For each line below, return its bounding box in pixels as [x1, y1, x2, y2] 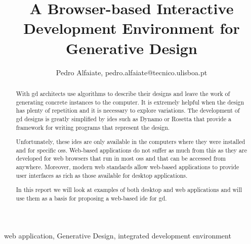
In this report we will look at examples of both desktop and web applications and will [16, 185, 242, 194]
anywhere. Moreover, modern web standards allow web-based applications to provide [16, 163, 239, 171]
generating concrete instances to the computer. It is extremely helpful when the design [16, 97, 244, 106]
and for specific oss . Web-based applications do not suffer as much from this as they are [16, 145, 247, 154]
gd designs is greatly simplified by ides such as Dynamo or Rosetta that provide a [16, 114, 231, 123]
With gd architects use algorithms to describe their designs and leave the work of [16, 89, 230, 97]
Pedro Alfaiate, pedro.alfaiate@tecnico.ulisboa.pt [56, 67, 207, 77]
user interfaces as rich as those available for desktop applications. [16, 171, 188, 179]
